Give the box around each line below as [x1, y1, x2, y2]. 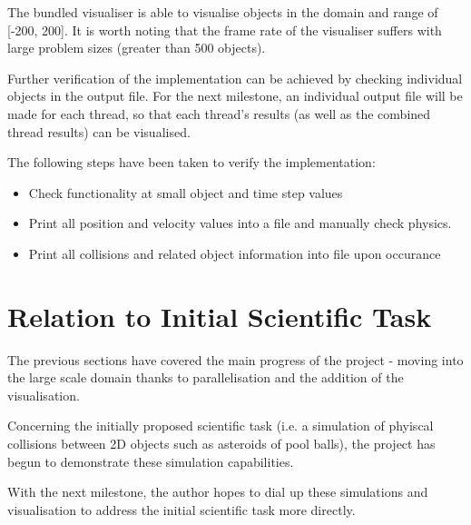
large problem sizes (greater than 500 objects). [7, 38, 266, 57]
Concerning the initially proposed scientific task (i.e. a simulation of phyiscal [7, 416, 434, 435]
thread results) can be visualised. [7, 122, 191, 141]
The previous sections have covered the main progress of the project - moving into [7, 350, 464, 369]
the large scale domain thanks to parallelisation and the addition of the [7, 368, 404, 387]
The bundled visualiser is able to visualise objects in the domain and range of [7, 3, 438, 21]
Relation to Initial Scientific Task [7, 297, 432, 334]
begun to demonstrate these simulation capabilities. [7, 451, 294, 471]
